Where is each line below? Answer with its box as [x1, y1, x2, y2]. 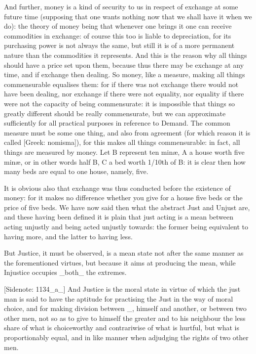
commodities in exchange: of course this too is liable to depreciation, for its [4, 30, 231, 41]
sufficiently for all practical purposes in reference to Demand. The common [4, 118, 230, 128]
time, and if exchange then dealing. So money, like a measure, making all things [4, 69, 245, 80]
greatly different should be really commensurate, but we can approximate [4, 108, 226, 118]
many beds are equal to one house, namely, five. [4, 166, 148, 177]
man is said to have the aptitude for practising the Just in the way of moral [4, 293, 233, 304]
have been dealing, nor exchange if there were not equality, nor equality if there [4, 88, 244, 99]
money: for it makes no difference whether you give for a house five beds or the [4, 192, 243, 203]
